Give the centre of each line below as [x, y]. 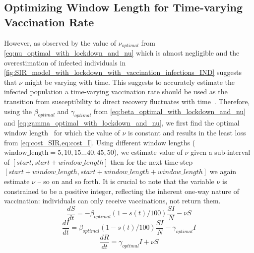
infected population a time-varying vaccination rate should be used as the [116, 92]
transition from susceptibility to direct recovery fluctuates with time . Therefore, [127, 101]
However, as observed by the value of [60, 42]
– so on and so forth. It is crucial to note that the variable [126, 181]
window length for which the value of [62, 132]
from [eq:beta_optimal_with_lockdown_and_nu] [169, 111]
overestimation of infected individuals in [65, 62]
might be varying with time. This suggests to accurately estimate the [130, 82]
